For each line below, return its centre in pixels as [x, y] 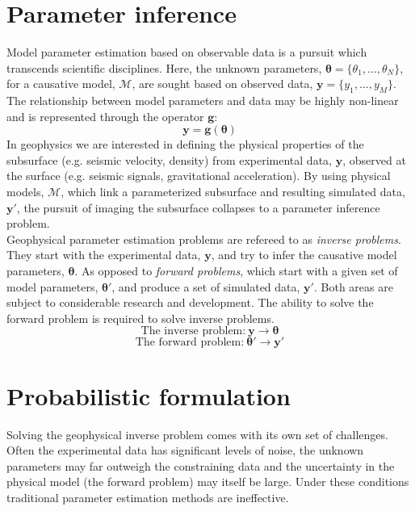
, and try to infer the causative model [304, 255]
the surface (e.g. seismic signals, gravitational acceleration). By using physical [199, 176]
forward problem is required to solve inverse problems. [140, 318]
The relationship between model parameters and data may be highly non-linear [203, 101]
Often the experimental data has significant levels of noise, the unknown [185, 450]
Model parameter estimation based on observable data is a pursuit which [187, 52]
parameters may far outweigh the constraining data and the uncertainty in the [201, 465]
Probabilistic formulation [149, 395]
